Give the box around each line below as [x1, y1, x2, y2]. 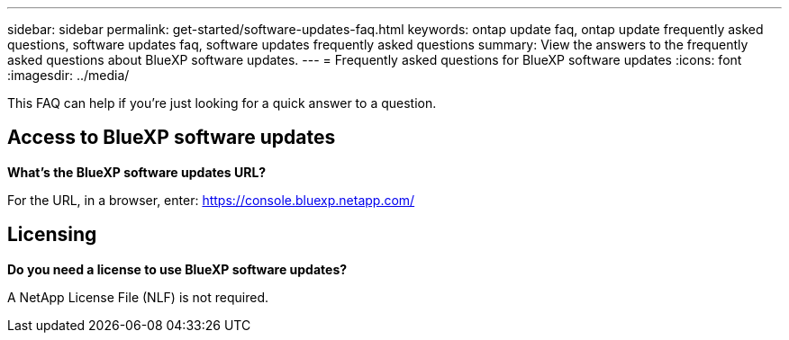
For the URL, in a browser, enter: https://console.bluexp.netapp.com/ [7, 192, 415, 208]
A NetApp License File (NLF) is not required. [7, 289, 269, 305]
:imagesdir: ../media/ [7, 67, 130, 83]
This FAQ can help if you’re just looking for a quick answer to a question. [7, 95, 437, 111]
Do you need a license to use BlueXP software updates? [7, 261, 348, 277]
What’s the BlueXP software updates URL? [7, 164, 267, 180]
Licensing [7, 223, 97, 246]
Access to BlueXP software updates [7, 126, 336, 149]
